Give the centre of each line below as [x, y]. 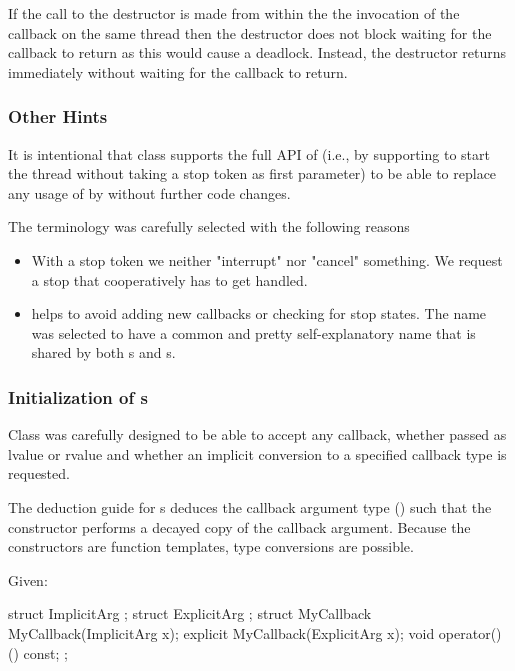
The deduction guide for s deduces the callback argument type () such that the [250, 506]
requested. [39, 473]
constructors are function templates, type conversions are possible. [211, 546]
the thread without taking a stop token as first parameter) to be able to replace [252, 173]
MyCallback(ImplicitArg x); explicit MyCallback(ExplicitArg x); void [221, 632]
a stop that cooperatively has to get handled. [169, 279]
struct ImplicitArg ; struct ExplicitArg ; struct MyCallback [190, 613]
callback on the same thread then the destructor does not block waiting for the [250, 32]
